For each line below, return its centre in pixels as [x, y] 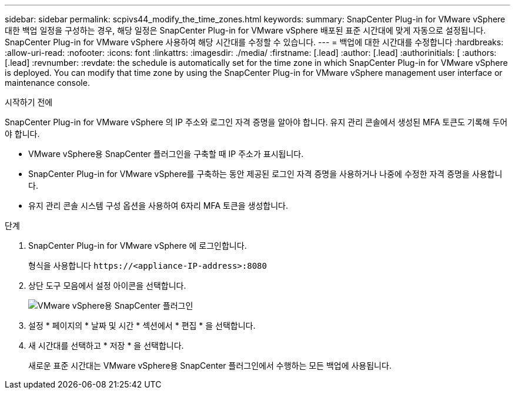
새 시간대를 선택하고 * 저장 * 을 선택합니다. [106, 345]
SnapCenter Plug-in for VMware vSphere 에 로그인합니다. [138, 246]
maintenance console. [47, 83]
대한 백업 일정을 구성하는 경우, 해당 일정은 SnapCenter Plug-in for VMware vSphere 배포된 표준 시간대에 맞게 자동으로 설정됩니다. [245, 30]
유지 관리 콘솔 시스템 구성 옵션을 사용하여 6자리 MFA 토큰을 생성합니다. [158, 206]
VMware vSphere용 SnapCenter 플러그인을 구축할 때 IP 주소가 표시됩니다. [166, 154]
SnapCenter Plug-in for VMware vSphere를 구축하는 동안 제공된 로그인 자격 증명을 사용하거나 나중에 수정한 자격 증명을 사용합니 [265, 174]
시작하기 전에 [29, 102]
